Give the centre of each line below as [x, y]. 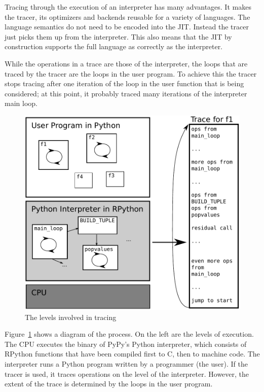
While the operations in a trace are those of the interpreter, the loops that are [126, 63]
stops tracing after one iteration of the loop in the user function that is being [124, 83]
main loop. [21, 103]
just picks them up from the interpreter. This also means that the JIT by [118, 36]
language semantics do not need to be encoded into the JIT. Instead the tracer [127, 27]
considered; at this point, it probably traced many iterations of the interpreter [126, 93]
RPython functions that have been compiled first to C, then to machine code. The [132, 354]
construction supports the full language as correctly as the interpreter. [114, 46]
